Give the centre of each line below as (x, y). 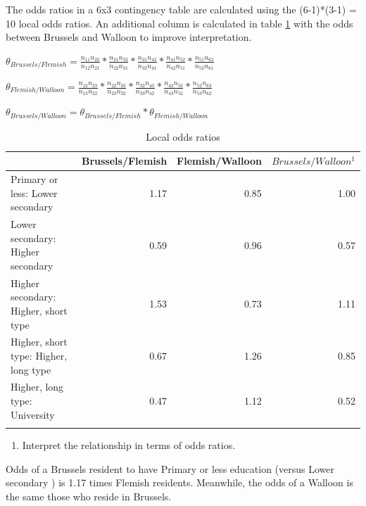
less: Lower (34, 192)
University (33, 414)
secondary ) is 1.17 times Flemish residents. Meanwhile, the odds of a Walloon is (179, 482)
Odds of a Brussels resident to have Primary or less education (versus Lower (170, 468)
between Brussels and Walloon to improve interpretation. (129, 37)
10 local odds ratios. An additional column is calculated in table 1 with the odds (179, 23)
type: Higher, (39, 356)
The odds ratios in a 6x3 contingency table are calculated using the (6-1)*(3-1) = (181, 9)
